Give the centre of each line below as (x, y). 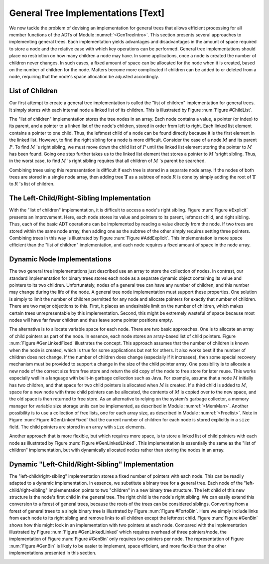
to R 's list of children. (32, 184)
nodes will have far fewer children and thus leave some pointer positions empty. (91, 320)
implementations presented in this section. (53, 553)
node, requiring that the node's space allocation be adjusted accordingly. (84, 77)
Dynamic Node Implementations (60, 259)
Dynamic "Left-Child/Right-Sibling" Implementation (91, 464)
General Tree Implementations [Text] (87, 13)
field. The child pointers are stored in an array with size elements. (77, 427)
